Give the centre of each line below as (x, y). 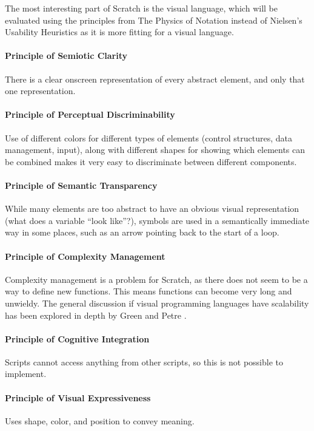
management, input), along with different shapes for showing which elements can (155, 150)
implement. (26, 374)
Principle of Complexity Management (85, 256)
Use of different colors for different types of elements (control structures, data (149, 137)
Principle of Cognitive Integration (77, 338)
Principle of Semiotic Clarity (66, 56)
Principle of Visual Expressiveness (78, 397)
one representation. (40, 91)
